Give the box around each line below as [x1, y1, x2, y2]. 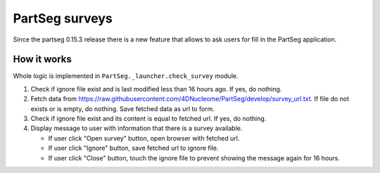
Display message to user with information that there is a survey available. [30, 124, 243, 133]
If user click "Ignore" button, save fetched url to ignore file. [48, 144, 219, 153]
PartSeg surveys [13, 11, 113, 26]
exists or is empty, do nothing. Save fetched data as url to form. [30, 104, 215, 113]
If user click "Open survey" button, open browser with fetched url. [48, 134, 240, 142]
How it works [13, 53, 72, 65]
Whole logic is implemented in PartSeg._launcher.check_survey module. [13, 72, 239, 80]
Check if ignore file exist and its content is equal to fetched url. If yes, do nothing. [30, 115, 267, 123]
